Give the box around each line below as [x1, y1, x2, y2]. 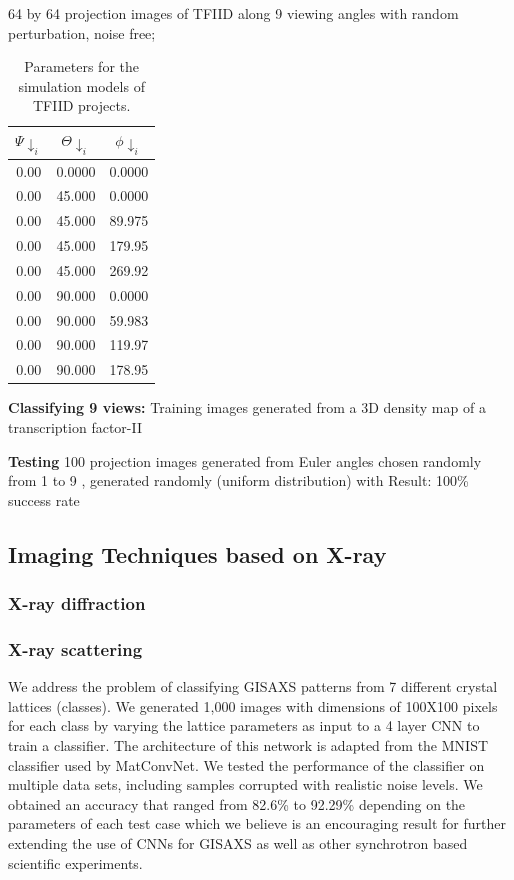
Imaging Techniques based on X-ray [8, 538, 387, 569]
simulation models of [18, 75, 145, 96]
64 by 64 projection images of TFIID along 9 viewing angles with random [8, 3, 459, 23]
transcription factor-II [8, 416, 142, 437]
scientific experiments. [8, 852, 143, 873]
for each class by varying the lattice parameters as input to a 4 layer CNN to [8, 715, 480, 736]
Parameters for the [24, 56, 139, 77]
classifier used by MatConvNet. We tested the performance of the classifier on [8, 754, 485, 775]
